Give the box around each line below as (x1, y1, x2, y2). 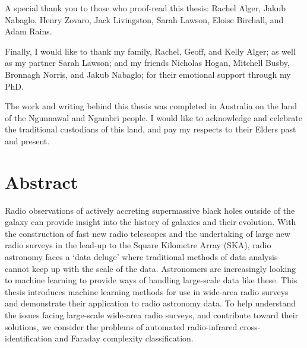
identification (5, 332, 52, 344)
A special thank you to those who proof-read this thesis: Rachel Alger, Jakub (5, 2, 286, 14)
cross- (240, 320, 261, 333)
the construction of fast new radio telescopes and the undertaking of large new (5, 227, 290, 239)
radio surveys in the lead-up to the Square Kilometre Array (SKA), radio (5, 239, 271, 251)
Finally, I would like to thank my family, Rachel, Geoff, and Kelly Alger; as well (5, 45, 296, 57)
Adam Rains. (5, 25, 52, 37)
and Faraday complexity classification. (55, 332, 194, 344)
